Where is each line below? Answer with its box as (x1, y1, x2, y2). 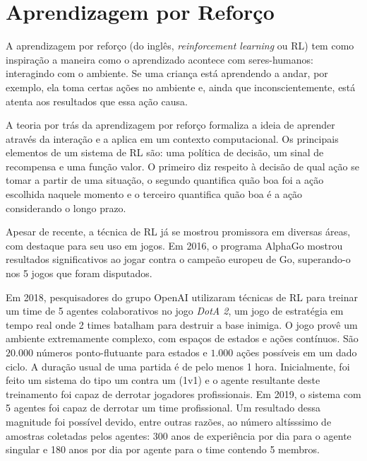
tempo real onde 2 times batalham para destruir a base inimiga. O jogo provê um (6, 317, 358, 332)
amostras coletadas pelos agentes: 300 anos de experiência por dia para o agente (6, 428, 351, 443)
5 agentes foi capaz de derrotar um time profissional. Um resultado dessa (6, 400, 320, 415)
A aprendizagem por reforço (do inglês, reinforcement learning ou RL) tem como (6, 38, 354, 53)
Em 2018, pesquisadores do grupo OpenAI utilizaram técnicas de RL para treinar (6, 289, 358, 304)
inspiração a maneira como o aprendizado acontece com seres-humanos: (6, 52, 313, 66)
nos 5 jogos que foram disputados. (6, 266, 152, 281)
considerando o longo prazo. (6, 200, 126, 215)
